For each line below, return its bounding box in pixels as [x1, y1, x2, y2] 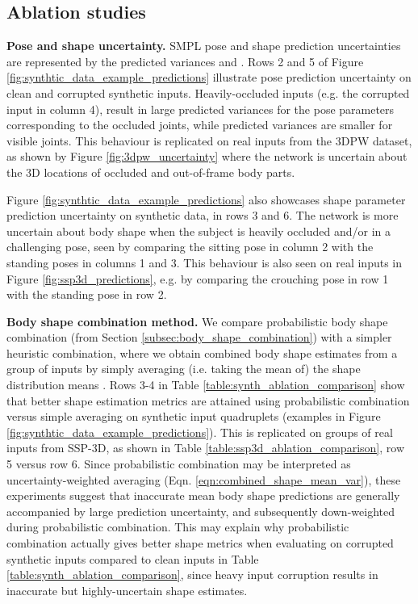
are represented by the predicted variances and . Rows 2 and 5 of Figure [6, 52, 364, 69]
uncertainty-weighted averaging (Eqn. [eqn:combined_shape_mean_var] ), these [6, 471, 401, 488]
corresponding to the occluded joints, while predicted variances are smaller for [6, 116, 393, 133]
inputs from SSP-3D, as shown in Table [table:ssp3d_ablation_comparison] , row [6, 439, 404, 456]
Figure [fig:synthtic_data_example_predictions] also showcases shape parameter [6, 191, 406, 208]
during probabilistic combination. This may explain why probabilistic [6, 518, 349, 535]
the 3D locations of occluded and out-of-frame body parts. [6, 163, 295, 180]
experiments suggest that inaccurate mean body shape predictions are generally [6, 487, 400, 504]
